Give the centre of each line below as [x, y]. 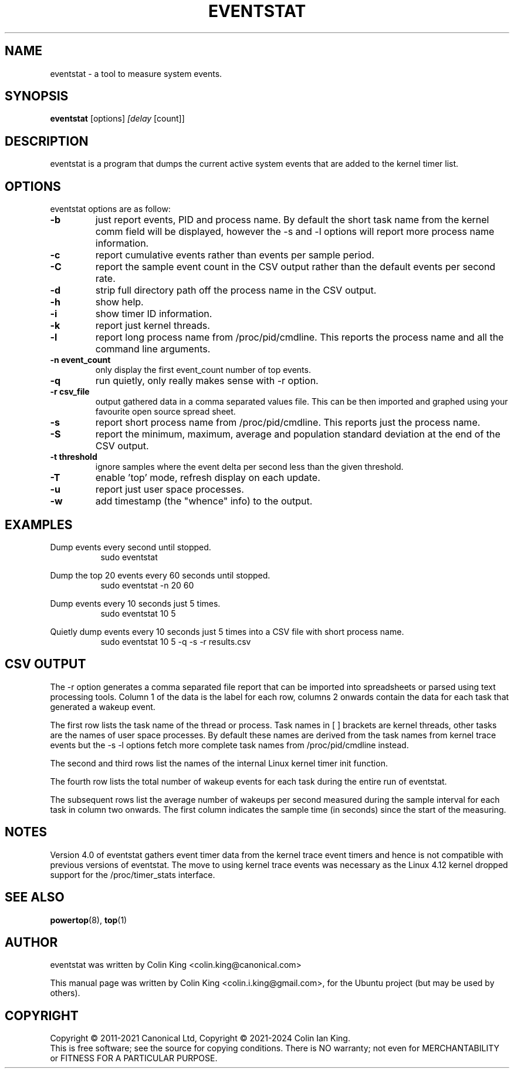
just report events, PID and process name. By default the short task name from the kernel [292, 220]
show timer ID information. [154, 314]
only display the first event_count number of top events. [203, 370]
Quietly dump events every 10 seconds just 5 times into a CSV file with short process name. [227, 631]
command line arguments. [153, 349]
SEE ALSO [35, 897]
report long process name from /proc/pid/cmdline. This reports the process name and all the [300, 337]
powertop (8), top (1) [89, 920]
